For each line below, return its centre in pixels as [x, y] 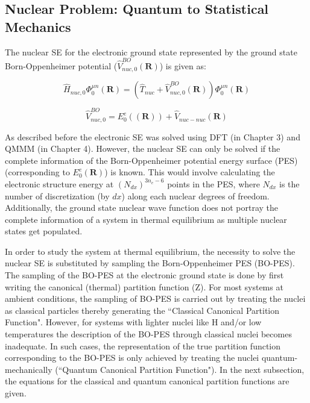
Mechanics [38, 26]
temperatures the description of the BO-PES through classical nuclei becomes [148, 334]
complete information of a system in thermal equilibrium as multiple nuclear [146, 219]
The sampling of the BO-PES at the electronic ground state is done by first [144, 275]
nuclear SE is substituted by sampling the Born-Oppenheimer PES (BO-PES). [150, 263]
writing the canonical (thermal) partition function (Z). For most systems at [144, 286]
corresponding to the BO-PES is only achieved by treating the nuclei [132, 358]
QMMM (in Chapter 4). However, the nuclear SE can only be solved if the [143, 148]
